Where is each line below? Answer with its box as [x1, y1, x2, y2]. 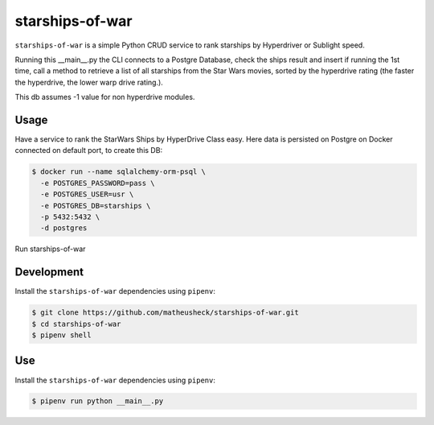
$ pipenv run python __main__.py [31, 397, 164, 406]
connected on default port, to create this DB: [14, 146, 163, 155]
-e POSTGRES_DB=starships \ [40, 201, 151, 210]
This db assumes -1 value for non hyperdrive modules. [14, 93, 195, 102]
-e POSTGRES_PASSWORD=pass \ [40, 178, 156, 188]
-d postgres [40, 224, 88, 233]
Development [14, 266, 84, 279]
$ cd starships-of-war [31, 319, 121, 328]
